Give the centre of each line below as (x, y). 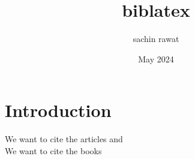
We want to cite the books (53, 150)
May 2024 (156, 58)
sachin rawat (156, 39)
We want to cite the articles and (64, 139)
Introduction (58, 110)
